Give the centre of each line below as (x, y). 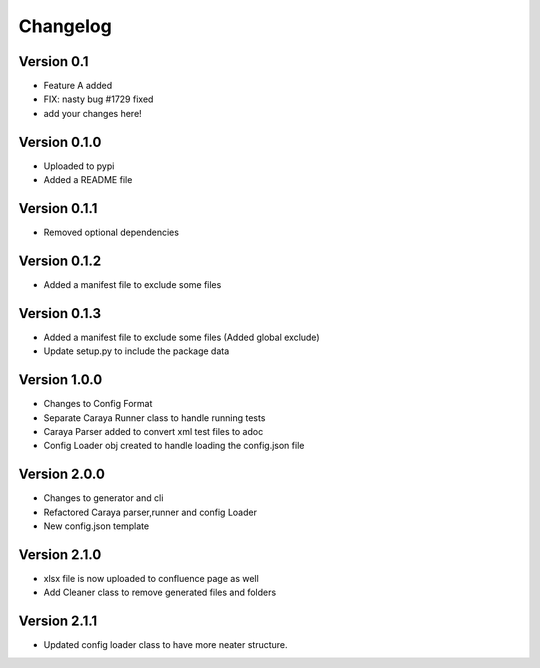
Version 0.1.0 (60, 141)
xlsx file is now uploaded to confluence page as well (151, 578)
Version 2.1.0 (60, 554)
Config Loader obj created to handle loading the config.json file (174, 446)
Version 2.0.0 (61, 474)
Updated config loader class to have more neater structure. (166, 645)
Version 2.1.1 (58, 621)
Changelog (65, 26)
